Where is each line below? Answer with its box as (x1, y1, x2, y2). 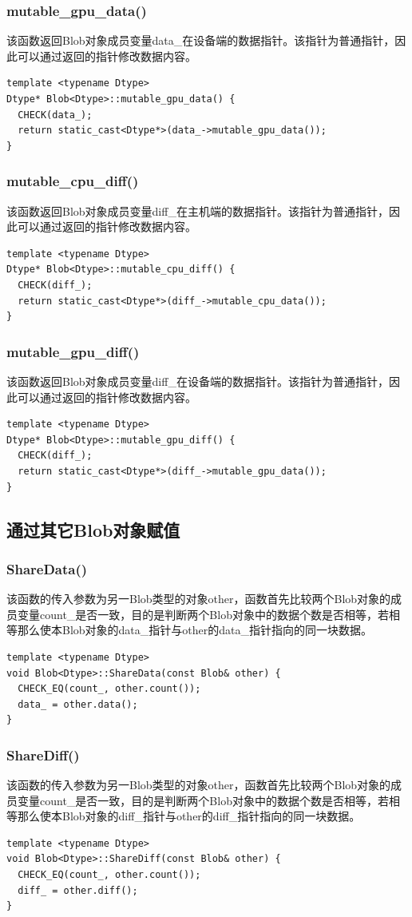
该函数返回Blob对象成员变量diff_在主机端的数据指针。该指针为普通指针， (6, 202, 389, 219)
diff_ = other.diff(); (18, 884, 138, 896)
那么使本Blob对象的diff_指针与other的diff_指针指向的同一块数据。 (17, 808, 361, 824)
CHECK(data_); (18, 109, 93, 121)
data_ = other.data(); (18, 698, 138, 710)
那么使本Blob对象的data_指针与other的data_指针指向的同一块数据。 (17, 621, 372, 638)
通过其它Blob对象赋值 (6, 517, 180, 542)
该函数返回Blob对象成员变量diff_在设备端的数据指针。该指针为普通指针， (6, 372, 389, 389)
